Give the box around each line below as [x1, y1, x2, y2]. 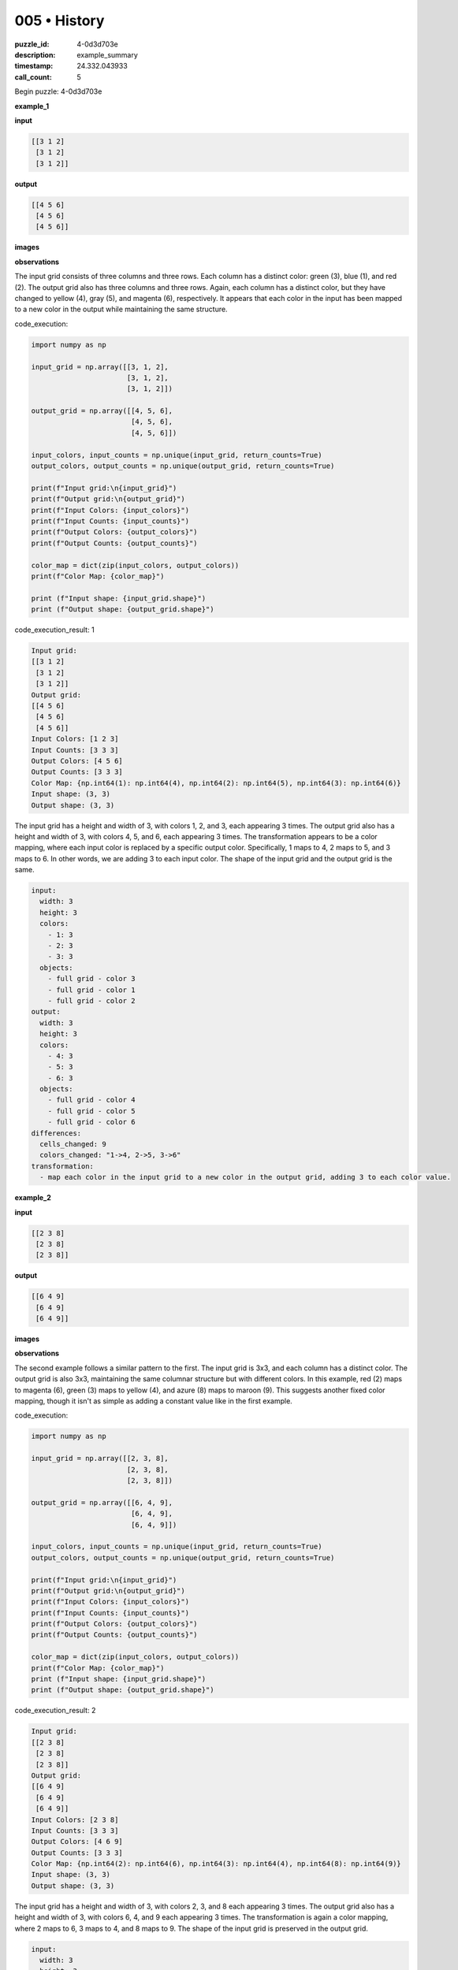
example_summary [76, 50, 138, 59]
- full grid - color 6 [47, 1117, 136, 1127]
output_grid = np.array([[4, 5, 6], [31, 407, 173, 415]
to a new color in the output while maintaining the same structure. [14, 304, 228, 314]
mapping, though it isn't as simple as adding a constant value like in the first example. [14, 1396, 293, 1406]
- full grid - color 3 [47, 974, 136, 983]
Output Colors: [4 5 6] [31, 756, 124, 765]
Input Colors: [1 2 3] [31, 734, 119, 744]
